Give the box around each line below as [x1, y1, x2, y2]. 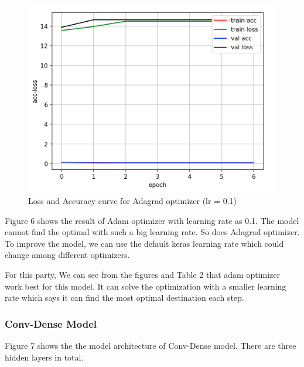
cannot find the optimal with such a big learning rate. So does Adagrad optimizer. [5, 226, 300, 238]
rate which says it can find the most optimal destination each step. [5, 291, 244, 304]
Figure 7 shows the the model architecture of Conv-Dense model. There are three [5, 339, 296, 352]
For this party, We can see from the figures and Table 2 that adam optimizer [5, 269, 281, 281]
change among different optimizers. [5, 249, 130, 261]
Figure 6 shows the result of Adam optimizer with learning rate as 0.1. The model [5, 214, 299, 226]
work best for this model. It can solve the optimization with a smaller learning [5, 280, 286, 292]
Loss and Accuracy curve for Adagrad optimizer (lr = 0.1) [28, 195, 237, 207]
